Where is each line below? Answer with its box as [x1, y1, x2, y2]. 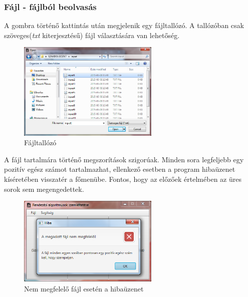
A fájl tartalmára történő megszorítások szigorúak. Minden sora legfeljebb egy [4, 154, 244, 164]
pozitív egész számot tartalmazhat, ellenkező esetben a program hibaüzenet [4, 164, 235, 174]
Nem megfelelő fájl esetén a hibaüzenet [24, 283, 144, 294]
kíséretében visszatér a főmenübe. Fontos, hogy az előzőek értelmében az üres [4, 174, 241, 184]
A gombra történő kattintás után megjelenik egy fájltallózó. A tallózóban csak [4, 20, 244, 31]
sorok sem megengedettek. [4, 183, 84, 194]
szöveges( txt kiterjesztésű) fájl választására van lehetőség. [4, 30, 180, 40]
